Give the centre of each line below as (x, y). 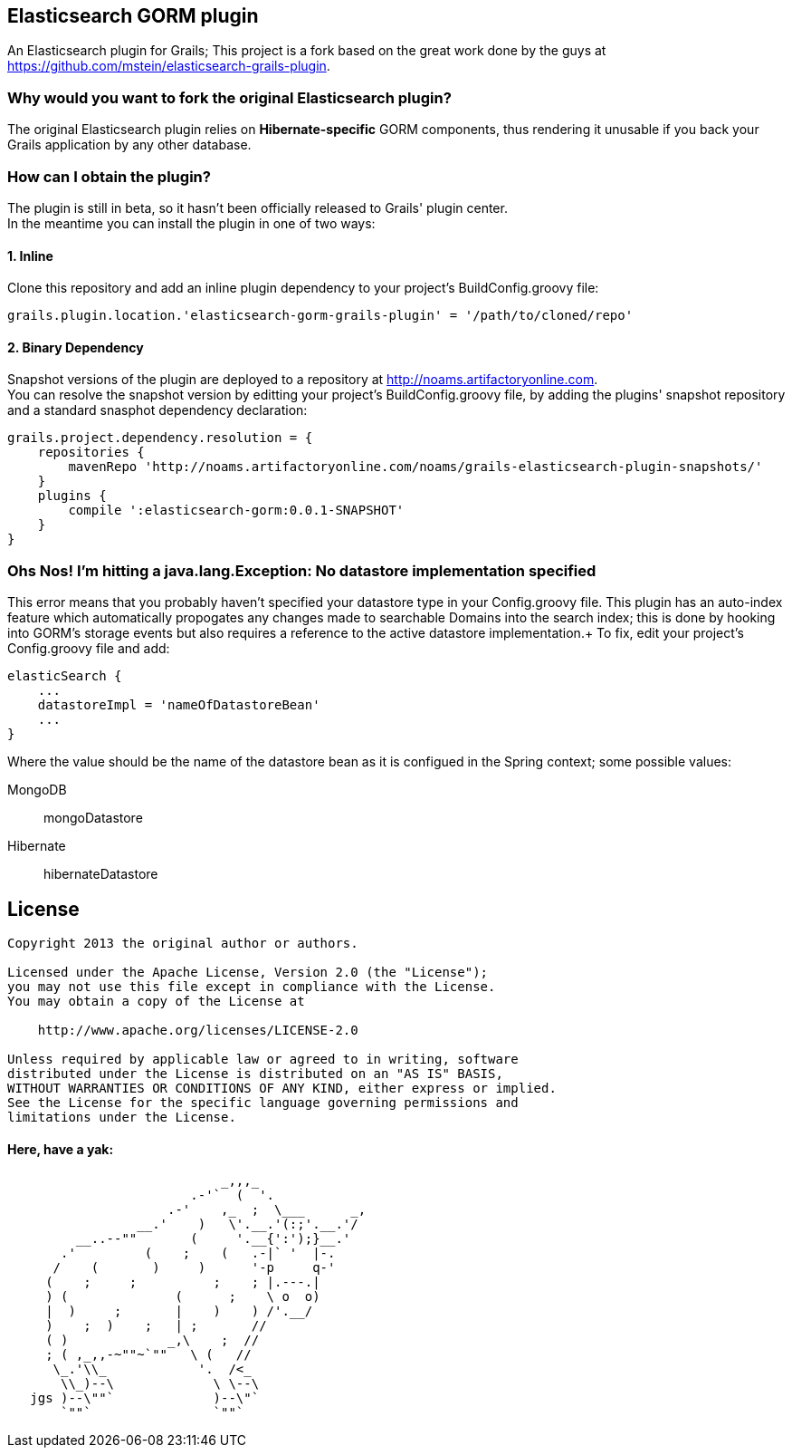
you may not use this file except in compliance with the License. (252, 986)
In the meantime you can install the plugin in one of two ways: (191, 223)
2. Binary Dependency (76, 347)
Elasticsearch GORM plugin (133, 16)
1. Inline (30, 255)
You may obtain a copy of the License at (156, 1001)
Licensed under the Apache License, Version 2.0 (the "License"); (248, 972)
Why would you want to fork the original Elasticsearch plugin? (229, 97)
